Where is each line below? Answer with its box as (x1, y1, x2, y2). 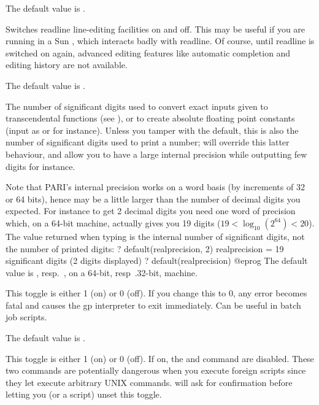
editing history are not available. (6, 58, 128, 71)
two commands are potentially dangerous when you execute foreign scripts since (6, 364, 306, 377)
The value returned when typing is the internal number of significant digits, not (6, 229, 305, 242)
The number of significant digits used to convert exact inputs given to (6, 99, 268, 112)
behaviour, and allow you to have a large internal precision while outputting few (6, 147, 307, 160)
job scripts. (6, 310, 47, 323)
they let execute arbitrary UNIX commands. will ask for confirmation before (6, 376, 293, 388)
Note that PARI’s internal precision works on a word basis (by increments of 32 (6, 180, 305, 193)
